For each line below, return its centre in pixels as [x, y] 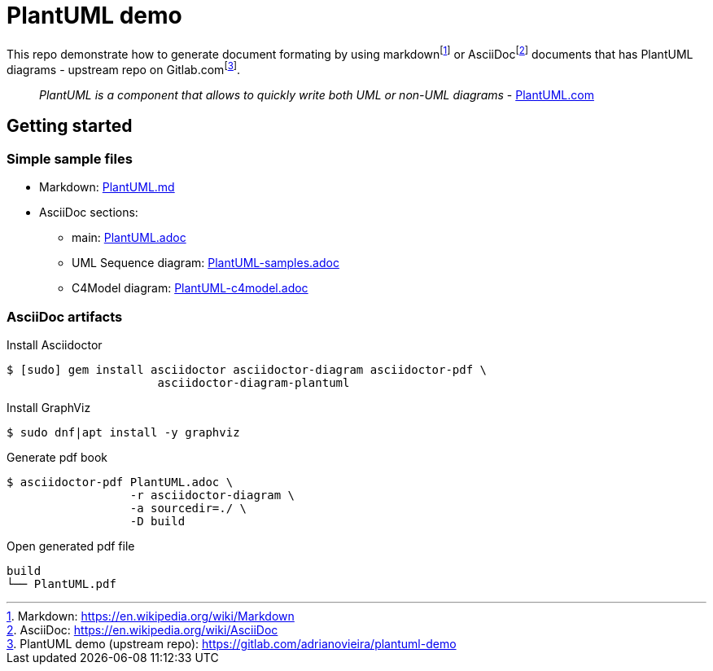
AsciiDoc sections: [89, 213]
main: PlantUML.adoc [129, 238]
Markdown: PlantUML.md [107, 187]
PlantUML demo [94, 15]
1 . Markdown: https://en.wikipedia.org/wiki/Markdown [151, 616]
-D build [157, 522]
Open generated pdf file [71, 546]
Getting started [70, 126]
